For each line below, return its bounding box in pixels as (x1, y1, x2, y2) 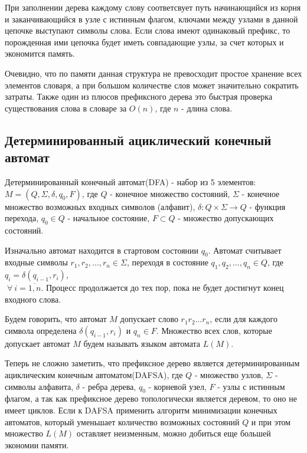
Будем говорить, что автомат (5, 313, 107, 325)
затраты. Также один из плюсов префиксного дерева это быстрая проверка (5, 90, 273, 103)
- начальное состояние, (67, 212, 150, 224)
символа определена (5, 324, 77, 336)
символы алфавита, (5, 380, 74, 392)
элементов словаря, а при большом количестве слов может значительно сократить (5, 78, 299, 91)
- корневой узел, (148, 380, 207, 392)
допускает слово (120, 313, 178, 325)
